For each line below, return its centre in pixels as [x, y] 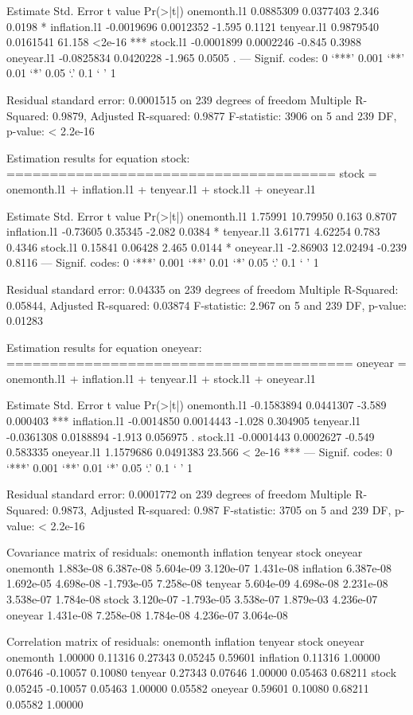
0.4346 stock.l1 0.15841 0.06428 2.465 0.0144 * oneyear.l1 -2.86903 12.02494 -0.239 [206, 246]
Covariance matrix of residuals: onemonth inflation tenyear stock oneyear [185, 552]
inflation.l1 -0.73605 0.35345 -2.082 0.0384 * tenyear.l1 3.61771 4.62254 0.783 [193, 231]
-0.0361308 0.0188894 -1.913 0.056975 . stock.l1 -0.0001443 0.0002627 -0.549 [191, 436]
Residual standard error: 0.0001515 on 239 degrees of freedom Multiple [179, 99]
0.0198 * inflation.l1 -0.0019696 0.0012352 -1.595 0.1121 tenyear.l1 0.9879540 [193, 26]
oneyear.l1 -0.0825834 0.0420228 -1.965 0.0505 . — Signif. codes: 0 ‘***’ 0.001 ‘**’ [206, 57]
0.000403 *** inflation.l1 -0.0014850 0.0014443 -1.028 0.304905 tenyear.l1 [184, 421]
